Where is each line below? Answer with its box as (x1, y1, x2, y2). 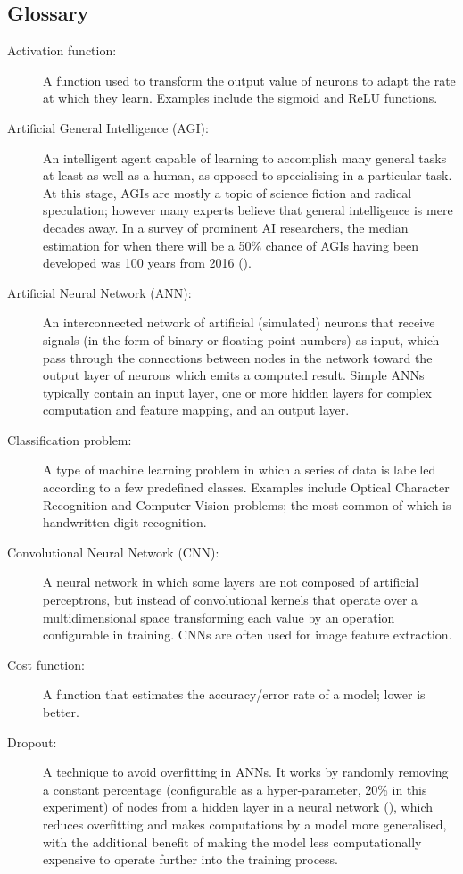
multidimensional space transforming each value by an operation (43, 607, 395, 626)
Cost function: (7, 655, 85, 673)
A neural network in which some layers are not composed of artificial (43, 573, 419, 591)
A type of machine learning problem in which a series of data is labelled (43, 460, 436, 479)
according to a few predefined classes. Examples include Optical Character (43, 478, 450, 497)
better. (43, 703, 79, 721)
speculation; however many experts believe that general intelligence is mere (43, 201, 453, 219)
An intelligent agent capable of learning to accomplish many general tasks (43, 148, 447, 167)
